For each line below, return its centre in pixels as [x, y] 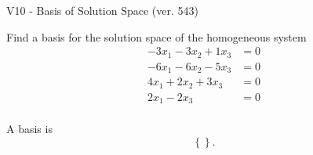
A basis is [29, 129]
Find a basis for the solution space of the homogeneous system [156, 36]
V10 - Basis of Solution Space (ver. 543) [102, 10]
